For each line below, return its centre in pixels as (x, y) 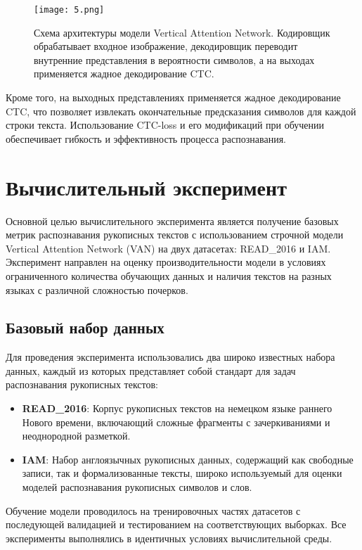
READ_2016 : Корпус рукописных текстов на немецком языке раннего (177, 408)
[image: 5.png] (69, 10)
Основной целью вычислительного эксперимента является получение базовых (172, 220)
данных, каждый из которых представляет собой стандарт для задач (151, 370)
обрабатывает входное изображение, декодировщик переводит (166, 46)
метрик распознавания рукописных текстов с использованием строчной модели (175, 235)
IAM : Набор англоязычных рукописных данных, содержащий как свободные (188, 459)
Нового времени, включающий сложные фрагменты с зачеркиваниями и (176, 422)
